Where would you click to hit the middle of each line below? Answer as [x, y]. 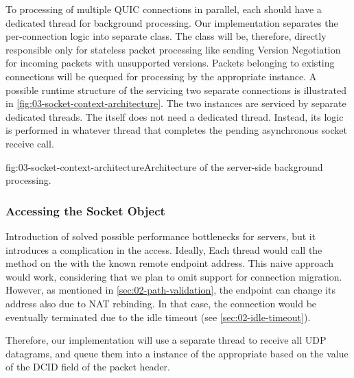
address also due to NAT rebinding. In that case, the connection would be [161, 303]
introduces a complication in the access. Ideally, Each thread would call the [164, 249]
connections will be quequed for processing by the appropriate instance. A [161, 76]
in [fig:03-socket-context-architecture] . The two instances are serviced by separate [176, 103]
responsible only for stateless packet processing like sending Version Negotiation [173, 49]
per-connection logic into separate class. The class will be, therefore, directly [166, 36]
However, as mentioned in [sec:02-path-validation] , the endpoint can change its [170, 290]
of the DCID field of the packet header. [88, 367]
